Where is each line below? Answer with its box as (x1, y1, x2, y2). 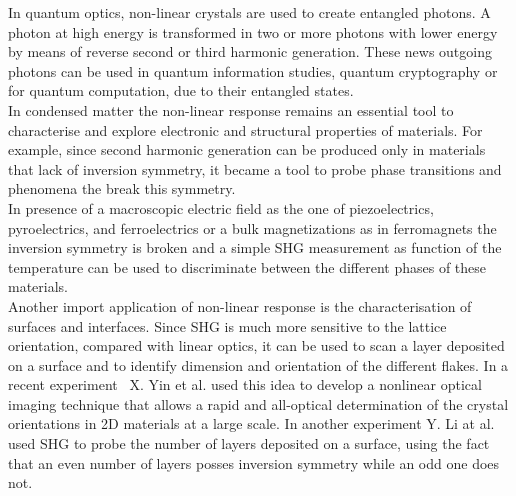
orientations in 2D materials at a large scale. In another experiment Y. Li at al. (8, 413, 495, 434)
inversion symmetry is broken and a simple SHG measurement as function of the (8, 237, 502, 258)
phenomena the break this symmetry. (8, 178, 236, 199)
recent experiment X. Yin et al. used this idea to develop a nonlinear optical (8, 374, 482, 395)
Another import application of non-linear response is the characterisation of (8, 295, 472, 316)
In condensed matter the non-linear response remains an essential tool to (8, 99, 454, 120)
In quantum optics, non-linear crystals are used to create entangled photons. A (8, 2, 491, 22)
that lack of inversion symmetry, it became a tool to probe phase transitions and (8, 158, 502, 179)
